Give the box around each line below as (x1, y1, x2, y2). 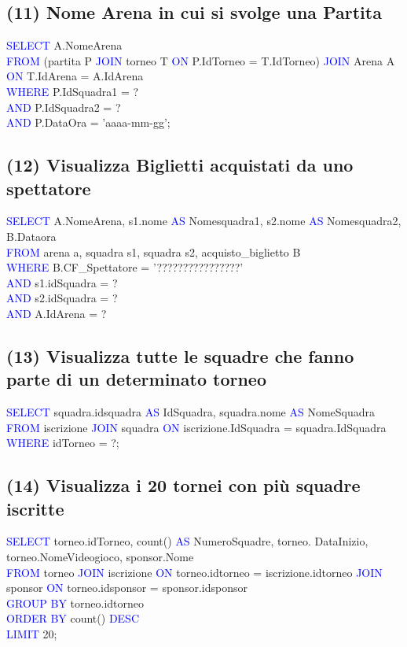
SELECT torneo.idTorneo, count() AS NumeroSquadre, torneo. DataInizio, (6, 533, 368, 549)
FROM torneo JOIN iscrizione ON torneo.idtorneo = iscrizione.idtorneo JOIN (6, 564, 383, 580)
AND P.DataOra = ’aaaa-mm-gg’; (6, 114, 170, 131)
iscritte (6, 496, 64, 520)
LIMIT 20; (6, 626, 57, 642)
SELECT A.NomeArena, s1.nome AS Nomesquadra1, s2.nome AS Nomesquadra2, (6, 213, 401, 229)
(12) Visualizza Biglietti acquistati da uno (6, 153, 354, 177)
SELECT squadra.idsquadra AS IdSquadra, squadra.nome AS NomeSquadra (6, 404, 375, 420)
